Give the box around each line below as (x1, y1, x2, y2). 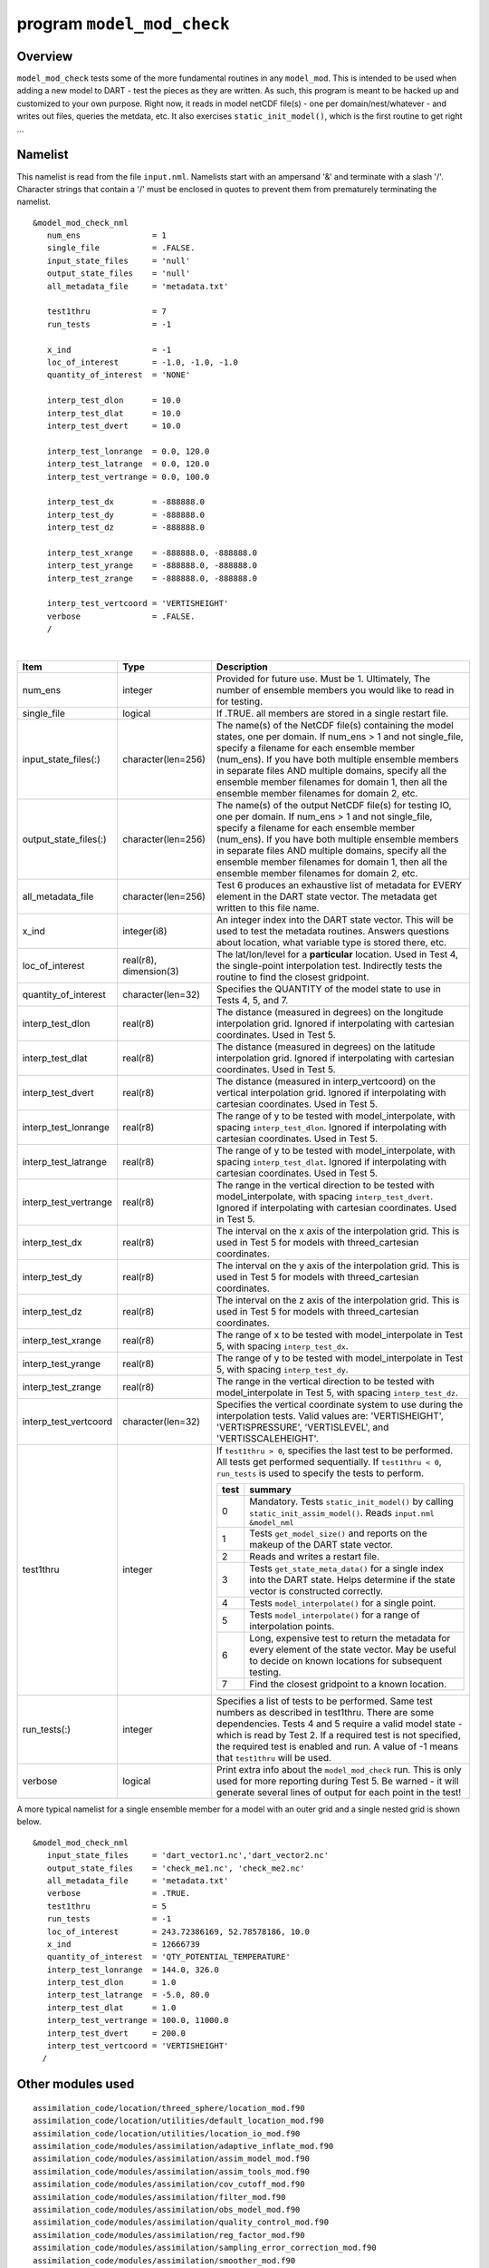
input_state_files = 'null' (46, 255, 191, 266)
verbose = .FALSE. (46, 611, 196, 621)
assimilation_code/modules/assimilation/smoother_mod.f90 (33, 2255, 296, 2265)
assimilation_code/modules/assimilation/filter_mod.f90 (33, 2192, 286, 2202)
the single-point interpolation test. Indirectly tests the (216, 959, 443, 972)
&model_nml (249, 1518, 294, 1528)
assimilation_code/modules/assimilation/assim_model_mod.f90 (33, 2154, 310, 2164)
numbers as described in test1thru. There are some (216, 1706, 435, 1718)
